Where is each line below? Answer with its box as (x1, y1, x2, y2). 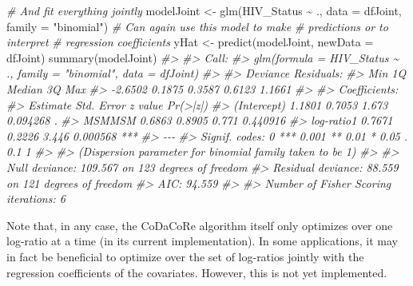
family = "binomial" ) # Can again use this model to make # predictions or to (6, 18, 388, 34)
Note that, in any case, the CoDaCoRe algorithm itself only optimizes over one (6, 216, 393, 233)
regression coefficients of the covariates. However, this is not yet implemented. (6, 264, 387, 280)
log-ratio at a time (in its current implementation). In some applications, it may (6, 232, 398, 249)
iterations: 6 (6, 190, 66, 207)
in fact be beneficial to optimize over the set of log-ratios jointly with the (6, 248, 364, 264)
